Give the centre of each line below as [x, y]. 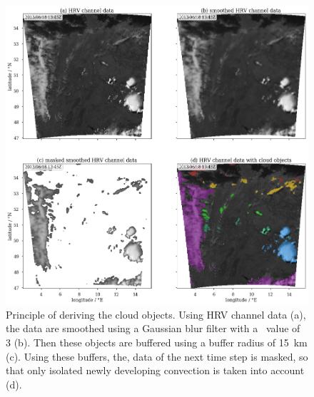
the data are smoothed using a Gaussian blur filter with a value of [153, 328]
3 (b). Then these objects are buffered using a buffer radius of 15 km [157, 342]
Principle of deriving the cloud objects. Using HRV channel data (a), [156, 314]
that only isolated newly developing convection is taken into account [155, 370]
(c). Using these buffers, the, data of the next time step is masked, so [157, 356]
